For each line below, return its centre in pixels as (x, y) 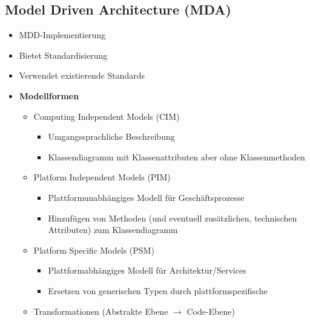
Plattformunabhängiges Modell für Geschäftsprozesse (146, 197)
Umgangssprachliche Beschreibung (111, 136)
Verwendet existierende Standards (82, 75)
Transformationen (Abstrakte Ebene (101, 311)
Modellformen (49, 95)
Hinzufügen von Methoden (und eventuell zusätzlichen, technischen (173, 218)
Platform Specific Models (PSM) (94, 250)
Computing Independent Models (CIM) (107, 116)
